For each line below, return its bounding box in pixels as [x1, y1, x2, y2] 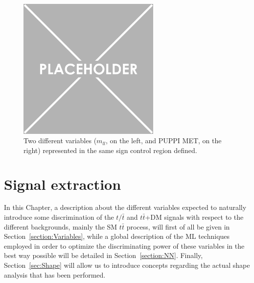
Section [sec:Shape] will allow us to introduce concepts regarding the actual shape [4, 260, 250, 270]
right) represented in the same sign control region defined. [23, 145, 197, 155]
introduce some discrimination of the [4, 212, 114, 222]
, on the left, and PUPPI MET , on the [106, 135, 222, 146]
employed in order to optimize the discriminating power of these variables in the [4, 240, 245, 251]
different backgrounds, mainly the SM [4, 221, 117, 232]
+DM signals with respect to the [145, 212, 244, 222]
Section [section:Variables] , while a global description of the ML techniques [4, 231, 230, 241]
